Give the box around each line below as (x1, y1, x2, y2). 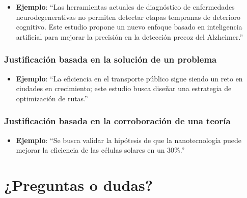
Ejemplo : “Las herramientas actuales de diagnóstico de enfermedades (16, 2, 235, 12)
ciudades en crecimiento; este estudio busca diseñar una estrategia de (16, 83, 232, 94)
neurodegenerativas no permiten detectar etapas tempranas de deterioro (16, 11, 241, 22)
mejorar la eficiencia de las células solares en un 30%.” (16, 145, 185, 155)
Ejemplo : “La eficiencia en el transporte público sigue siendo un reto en (16, 73, 243, 83)
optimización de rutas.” (16, 93, 88, 103)
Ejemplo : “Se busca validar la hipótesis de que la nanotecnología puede (16, 134, 242, 145)
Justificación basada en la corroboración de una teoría (4, 115, 231, 127)
